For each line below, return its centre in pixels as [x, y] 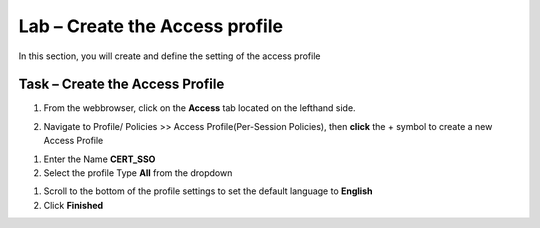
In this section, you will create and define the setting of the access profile [169, 56]
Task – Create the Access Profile [121, 84]
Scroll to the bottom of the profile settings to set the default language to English [208, 191]
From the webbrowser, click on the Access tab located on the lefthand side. [199, 108]
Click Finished [73, 205]
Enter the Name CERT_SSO [99, 159]
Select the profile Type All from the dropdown [138, 173]
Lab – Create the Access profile [151, 26]
